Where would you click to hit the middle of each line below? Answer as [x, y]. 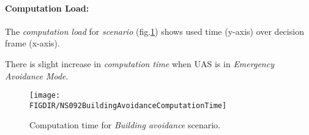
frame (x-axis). [32, 43]
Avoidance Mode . [37, 75]
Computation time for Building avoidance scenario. [125, 125]
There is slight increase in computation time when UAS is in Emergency [140, 63]
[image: [45, 96]
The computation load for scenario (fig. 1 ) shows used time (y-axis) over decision [154, 31]
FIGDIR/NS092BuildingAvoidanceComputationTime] [128, 105]
